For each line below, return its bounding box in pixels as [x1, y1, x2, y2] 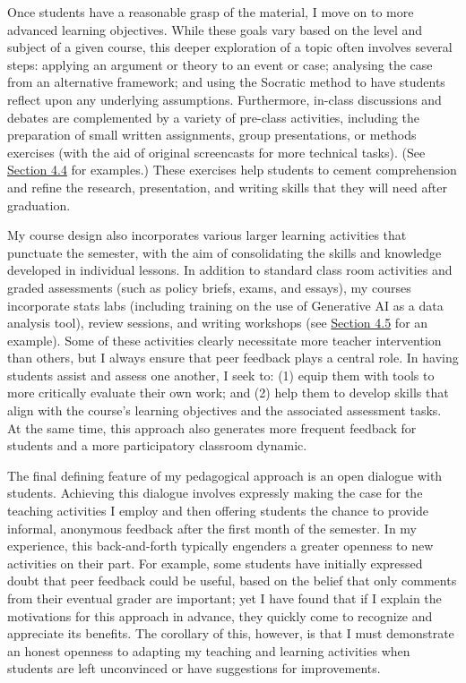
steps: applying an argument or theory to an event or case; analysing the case [7, 55, 433, 73]
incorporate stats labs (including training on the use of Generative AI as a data [7, 295, 444, 314]
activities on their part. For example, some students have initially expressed [7, 553, 423, 572]
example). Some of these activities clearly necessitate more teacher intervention [7, 330, 442, 349]
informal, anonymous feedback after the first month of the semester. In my [7, 518, 418, 537]
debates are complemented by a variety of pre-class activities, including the [7, 107, 420, 126]
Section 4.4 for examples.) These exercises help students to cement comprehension [7, 160, 457, 179]
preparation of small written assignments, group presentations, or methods [7, 125, 417, 144]
